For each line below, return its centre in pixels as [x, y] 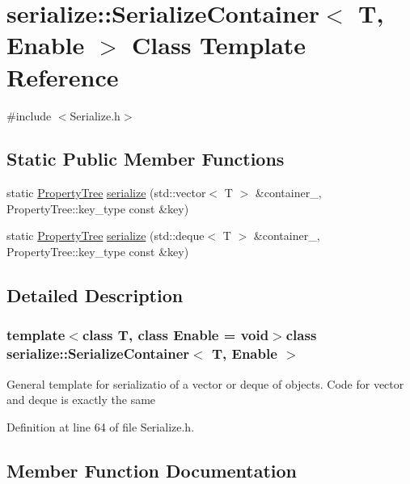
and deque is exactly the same [81, 400]
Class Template [219, 45]
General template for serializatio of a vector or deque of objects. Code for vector [205, 383]
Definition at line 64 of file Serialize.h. [101, 426]
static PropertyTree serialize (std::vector [106, 193]
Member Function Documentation [152, 470]
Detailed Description [95, 295]
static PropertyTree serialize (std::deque [106, 236]
